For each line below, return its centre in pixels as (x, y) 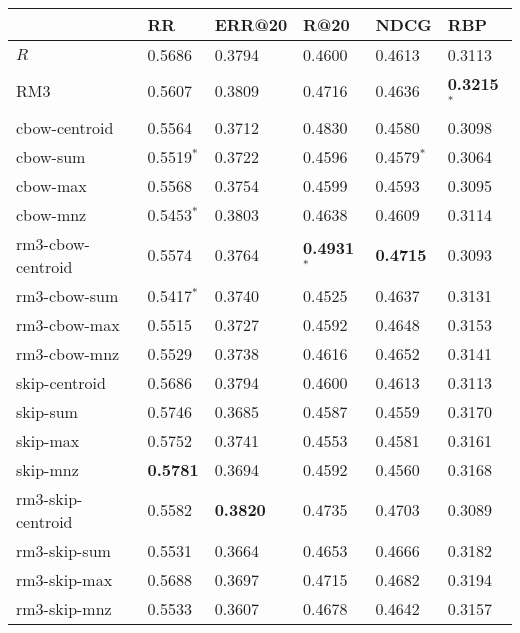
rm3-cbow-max (68, 324)
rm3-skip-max (64, 579)
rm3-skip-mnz (64, 608)
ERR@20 (251, 24)
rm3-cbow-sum (67, 295)
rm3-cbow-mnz (68, 353)
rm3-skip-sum (63, 550)
